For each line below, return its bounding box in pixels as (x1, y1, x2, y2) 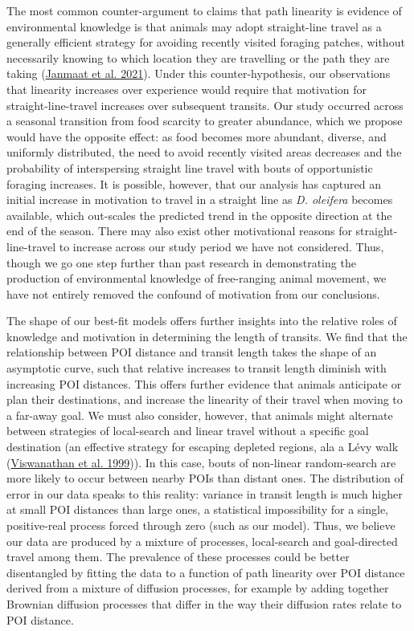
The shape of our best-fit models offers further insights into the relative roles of (6, 312, 397, 329)
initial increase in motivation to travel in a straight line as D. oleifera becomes (6, 191, 393, 208)
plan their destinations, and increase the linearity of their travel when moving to (6, 391, 403, 408)
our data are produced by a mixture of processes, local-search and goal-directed (6, 532, 398, 549)
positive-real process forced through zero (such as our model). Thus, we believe (6, 517, 396, 533)
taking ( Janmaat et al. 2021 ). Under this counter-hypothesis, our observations (6, 65, 391, 82)
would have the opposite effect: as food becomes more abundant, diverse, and (6, 128, 387, 145)
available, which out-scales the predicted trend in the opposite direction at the (6, 206, 392, 223)
